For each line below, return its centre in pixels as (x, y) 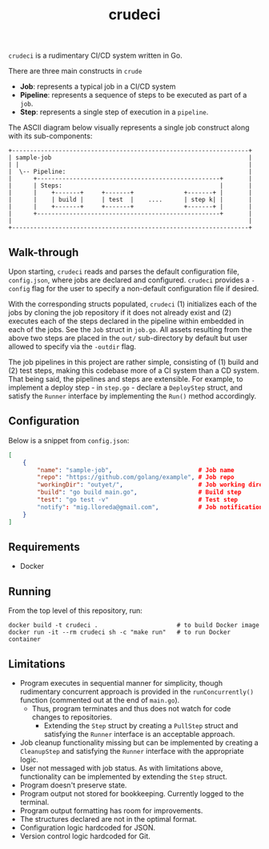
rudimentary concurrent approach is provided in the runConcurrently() (137, 691)
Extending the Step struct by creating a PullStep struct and (141, 725)
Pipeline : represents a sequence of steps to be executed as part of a (133, 95)
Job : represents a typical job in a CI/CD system (98, 86)
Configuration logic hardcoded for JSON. (88, 827)
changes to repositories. (72, 717)
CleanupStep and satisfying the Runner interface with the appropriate (132, 751)
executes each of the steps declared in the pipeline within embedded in (126, 321)
